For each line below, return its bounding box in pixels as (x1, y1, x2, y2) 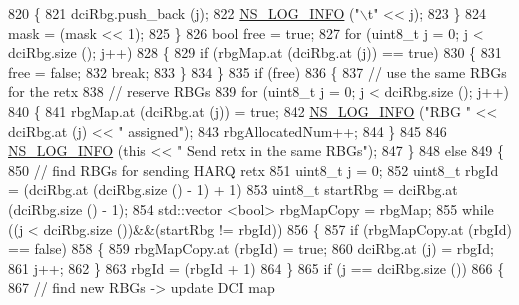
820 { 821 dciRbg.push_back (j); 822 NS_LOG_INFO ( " (8, 3, 360, 23)
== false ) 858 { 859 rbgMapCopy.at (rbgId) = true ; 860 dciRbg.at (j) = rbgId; (8, 238, 494, 259)
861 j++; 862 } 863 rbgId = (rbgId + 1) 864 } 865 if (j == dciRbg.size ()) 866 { (8, 257, 505, 278)
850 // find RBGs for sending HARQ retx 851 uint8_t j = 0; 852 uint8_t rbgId (8, 159, 499, 180)
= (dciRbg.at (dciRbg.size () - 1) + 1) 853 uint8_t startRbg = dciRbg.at (8, 179, 458, 200)
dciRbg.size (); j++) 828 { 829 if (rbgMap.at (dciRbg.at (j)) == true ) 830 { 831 (8, 42, 502, 63)
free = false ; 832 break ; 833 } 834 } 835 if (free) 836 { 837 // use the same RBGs (8, 61, 507, 82)
